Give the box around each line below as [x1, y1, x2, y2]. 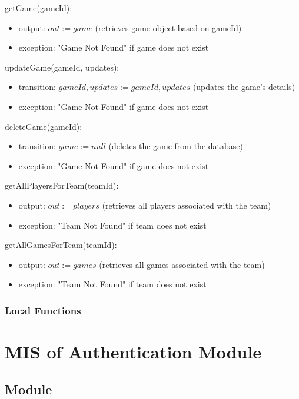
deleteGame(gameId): [5, 120, 82, 132]
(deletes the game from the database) [108, 140, 243, 152]
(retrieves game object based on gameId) [95, 21, 242, 33]
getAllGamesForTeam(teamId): [5, 239, 117, 251]
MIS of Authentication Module [5, 339, 262, 363]
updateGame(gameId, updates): [5, 61, 119, 73]
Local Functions [5, 303, 81, 317]
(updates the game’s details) [192, 81, 295, 93]
